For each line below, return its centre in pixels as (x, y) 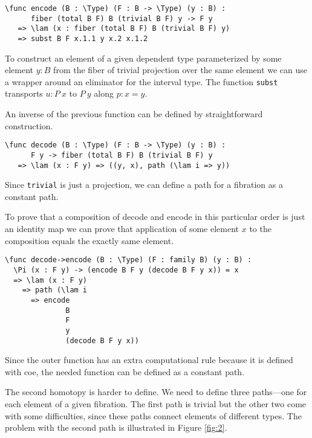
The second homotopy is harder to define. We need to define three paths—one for (156, 392)
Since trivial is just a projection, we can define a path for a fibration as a (144, 185)
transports (24, 93)
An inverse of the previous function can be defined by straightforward (134, 114)
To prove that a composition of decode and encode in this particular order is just (155, 217)
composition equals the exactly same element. (89, 240)
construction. (29, 125)
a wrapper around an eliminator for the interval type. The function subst (141, 81)
